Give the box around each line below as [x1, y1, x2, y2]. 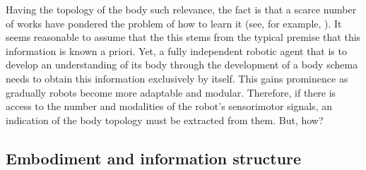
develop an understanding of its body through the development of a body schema [6, 57, 358, 72]
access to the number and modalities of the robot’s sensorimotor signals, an [6, 99, 332, 114]
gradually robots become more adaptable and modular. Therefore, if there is [6, 85, 336, 99]
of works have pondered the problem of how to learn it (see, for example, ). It [6, 16, 342, 30]
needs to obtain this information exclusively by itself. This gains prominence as [6, 71, 348, 85]
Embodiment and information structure [6, 147, 302, 169]
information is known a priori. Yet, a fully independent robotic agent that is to [6, 43, 347, 58]
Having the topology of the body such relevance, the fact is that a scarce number [6, 2, 357, 16]
